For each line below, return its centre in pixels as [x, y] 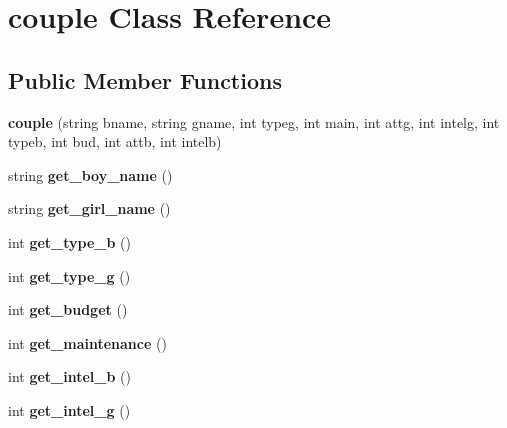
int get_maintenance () [87, 342]
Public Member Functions [145, 79]
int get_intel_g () [69, 409]
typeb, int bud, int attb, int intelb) [115, 141]
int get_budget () [68, 309]
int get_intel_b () [69, 376]
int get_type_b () [70, 241]
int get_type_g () [69, 275]
